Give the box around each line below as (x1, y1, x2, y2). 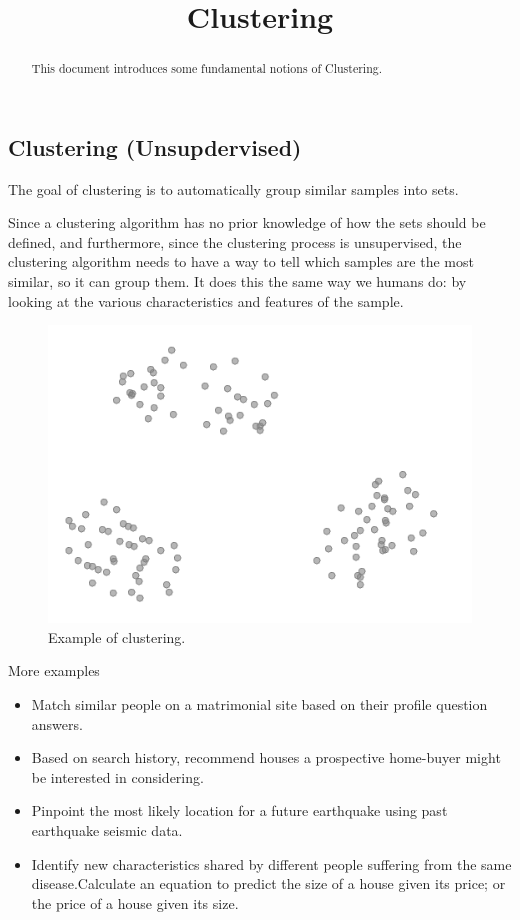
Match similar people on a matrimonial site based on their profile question (31, 693, 488, 714)
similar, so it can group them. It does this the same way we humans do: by (8, 271, 467, 292)
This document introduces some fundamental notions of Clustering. (31, 60, 382, 77)
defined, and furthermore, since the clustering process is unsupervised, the (8, 231, 462, 252)
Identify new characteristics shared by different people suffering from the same (31, 853, 512, 874)
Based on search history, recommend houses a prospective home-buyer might (31, 747, 501, 768)
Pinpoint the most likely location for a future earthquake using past (31, 800, 448, 821)
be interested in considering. (31, 766, 204, 787)
